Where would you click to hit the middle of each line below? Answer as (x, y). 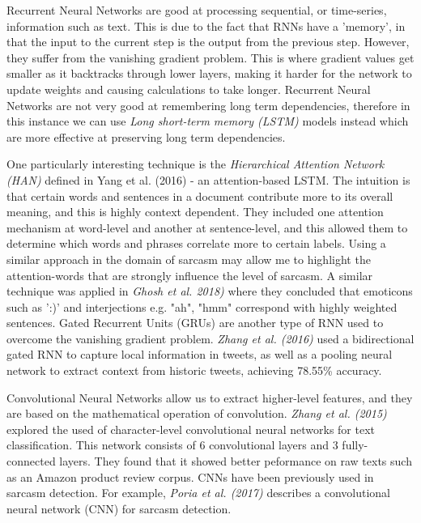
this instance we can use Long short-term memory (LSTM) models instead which (208, 121)
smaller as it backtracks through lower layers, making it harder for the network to (209, 73)
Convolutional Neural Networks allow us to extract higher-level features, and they (210, 397)
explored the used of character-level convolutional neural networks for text (191, 429)
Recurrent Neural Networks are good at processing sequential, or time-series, (197, 10)
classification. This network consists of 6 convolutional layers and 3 (172, 445)
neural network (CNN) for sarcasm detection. (119, 508)
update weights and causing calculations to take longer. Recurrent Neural (189, 89)
